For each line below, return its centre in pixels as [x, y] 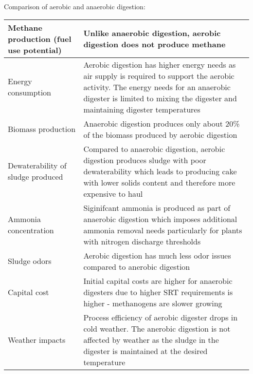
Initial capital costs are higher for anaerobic [158, 280]
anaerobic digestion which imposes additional [160, 219]
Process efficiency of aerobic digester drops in [161, 317]
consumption [29, 93]
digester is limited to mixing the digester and [160, 98]
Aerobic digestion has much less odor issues [157, 255]
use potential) [35, 50]
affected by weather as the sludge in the [151, 339]
